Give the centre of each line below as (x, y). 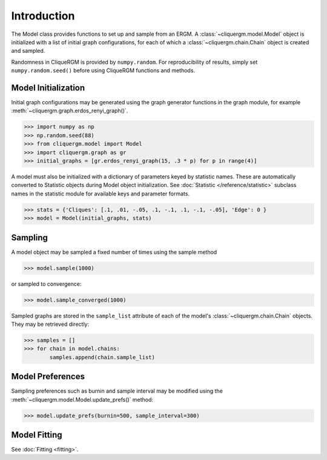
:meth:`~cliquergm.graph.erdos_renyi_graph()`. (70, 111)
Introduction (43, 16)
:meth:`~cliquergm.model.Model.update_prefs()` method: (82, 399)
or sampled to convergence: (46, 284)
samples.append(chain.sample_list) (102, 357)
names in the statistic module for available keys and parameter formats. (101, 194)
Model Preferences (48, 377)
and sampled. (28, 51)
